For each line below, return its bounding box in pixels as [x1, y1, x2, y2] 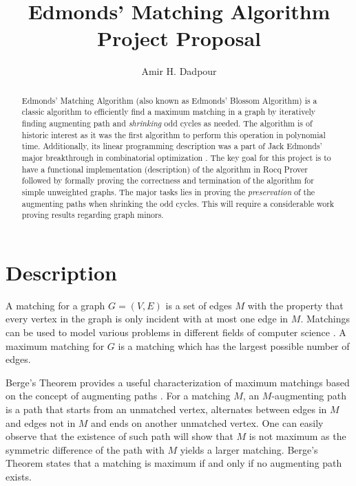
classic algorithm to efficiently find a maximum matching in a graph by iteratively [21, 106, 316, 118]
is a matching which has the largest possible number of [118, 338, 350, 353]
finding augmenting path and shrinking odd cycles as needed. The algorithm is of [21, 118, 313, 129]
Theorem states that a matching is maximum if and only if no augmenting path [6, 456, 342, 470]
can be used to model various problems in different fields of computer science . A [6, 325, 346, 340]
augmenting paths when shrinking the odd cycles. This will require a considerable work [21, 197, 335, 209]
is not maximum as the [249, 429, 346, 443]
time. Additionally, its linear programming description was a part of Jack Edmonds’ [21, 140, 322, 152]
